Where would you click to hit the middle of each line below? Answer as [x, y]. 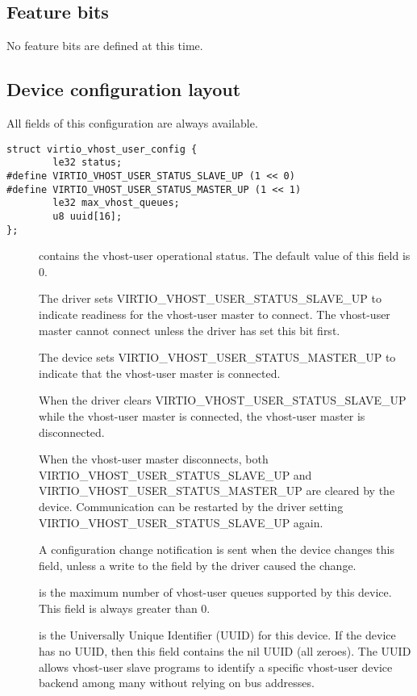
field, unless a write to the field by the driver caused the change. [198, 565]
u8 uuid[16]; [88, 216]
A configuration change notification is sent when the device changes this [217, 549]
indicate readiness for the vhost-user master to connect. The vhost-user [215, 314]
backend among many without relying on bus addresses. [177, 683]
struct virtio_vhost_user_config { [102, 149]
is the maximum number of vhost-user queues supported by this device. [215, 592]
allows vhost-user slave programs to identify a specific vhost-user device [216, 667]
